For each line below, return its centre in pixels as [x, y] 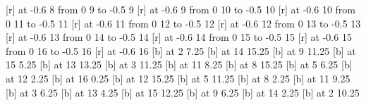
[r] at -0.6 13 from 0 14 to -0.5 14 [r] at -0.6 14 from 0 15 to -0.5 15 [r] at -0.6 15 [179, 37]
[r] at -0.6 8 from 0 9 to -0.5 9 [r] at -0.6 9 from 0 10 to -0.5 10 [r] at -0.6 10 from [181, 9]
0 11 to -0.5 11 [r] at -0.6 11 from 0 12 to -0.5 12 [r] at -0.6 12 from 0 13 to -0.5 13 [183, 23]
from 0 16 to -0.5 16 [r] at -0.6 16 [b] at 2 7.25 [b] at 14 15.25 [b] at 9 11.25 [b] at [181, 50]
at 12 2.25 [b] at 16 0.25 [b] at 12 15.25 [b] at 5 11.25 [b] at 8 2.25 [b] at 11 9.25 [178, 78]
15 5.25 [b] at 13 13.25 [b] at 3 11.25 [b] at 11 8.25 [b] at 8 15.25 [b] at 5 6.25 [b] [179, 64]
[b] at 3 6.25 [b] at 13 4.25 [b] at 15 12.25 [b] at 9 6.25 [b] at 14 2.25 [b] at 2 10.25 [183, 92]
